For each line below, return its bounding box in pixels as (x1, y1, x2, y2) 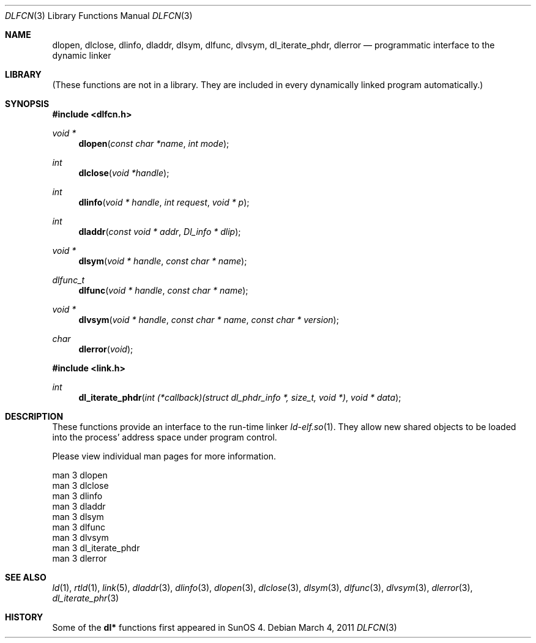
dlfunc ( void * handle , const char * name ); (78, 285, 248, 295)
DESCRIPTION (5, 411, 64, 422)
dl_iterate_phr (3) (52, 593, 119, 603)
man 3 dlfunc (52, 522, 106, 532)
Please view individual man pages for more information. (52, 451, 277, 461)
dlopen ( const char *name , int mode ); (78, 138, 229, 149)
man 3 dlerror (52, 553, 107, 563)
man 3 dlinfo (52, 491, 103, 501)
